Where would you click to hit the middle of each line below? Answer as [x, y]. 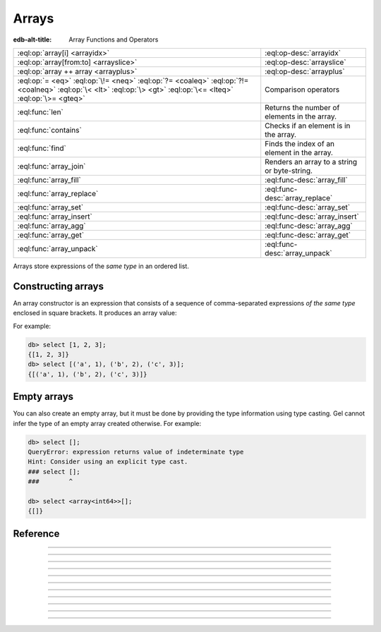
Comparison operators [302, 90]
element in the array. [299, 152]
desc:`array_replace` [299, 197]
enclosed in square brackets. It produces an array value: [95, 313]
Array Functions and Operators [114, 39]
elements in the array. [301, 116]
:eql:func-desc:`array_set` [308, 207]
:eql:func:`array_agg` [52, 226]
